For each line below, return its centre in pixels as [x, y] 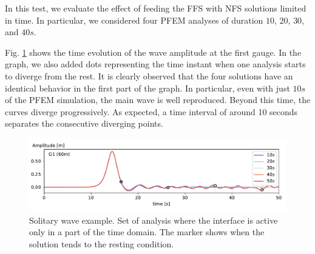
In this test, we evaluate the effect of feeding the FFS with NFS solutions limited [156, 8]
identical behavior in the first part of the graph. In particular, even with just [147, 88]
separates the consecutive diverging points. [84, 123]
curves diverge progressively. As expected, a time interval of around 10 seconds [151, 111]
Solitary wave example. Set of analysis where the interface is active [154, 220]
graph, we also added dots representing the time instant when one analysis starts [155, 64]
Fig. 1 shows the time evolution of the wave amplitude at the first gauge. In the [153, 52]
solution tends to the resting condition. [102, 244]
